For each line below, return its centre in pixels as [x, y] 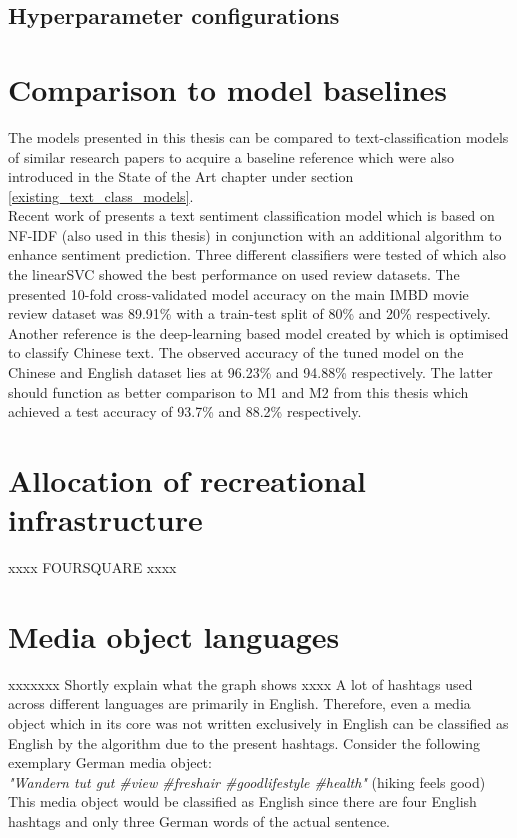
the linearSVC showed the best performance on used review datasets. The [234, 274]
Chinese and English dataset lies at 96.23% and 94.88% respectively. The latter [250, 372]
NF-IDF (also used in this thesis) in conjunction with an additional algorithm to [255, 234]
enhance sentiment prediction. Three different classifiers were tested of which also [257, 254]
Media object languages [174, 635]
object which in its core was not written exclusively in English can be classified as [258, 723]
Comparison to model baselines [228, 88]
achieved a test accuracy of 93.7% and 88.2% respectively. [185, 411]
